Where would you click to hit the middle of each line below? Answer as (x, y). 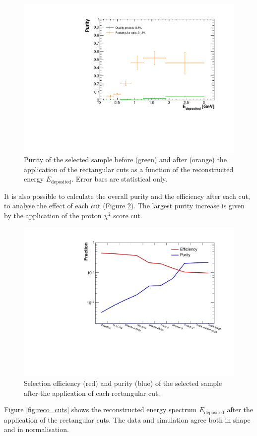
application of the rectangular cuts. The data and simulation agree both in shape (127, 419)
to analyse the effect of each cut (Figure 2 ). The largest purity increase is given (124, 206)
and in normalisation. (36, 429)
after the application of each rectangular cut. (92, 393)
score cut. (128, 216)
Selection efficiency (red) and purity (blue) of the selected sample (123, 383)
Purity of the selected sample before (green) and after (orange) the (125, 159)
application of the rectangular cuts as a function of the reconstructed (129, 169)
